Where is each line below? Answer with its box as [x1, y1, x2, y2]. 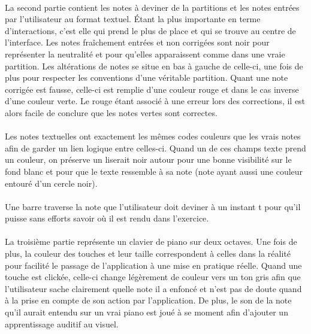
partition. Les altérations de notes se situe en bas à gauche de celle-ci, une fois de [5, 59, 303, 72]
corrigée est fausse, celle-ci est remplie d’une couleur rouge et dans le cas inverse [5, 83, 299, 95]
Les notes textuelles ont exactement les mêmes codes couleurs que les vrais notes [5, 130, 301, 142]
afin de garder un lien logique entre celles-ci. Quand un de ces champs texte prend [5, 141, 306, 154]
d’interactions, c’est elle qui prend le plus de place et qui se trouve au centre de [5, 24, 296, 37]
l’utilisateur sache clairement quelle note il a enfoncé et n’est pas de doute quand [5, 282, 302, 294]
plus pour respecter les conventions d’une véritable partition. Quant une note [5, 71, 288, 84]
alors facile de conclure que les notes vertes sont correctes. [5, 106, 218, 119]
